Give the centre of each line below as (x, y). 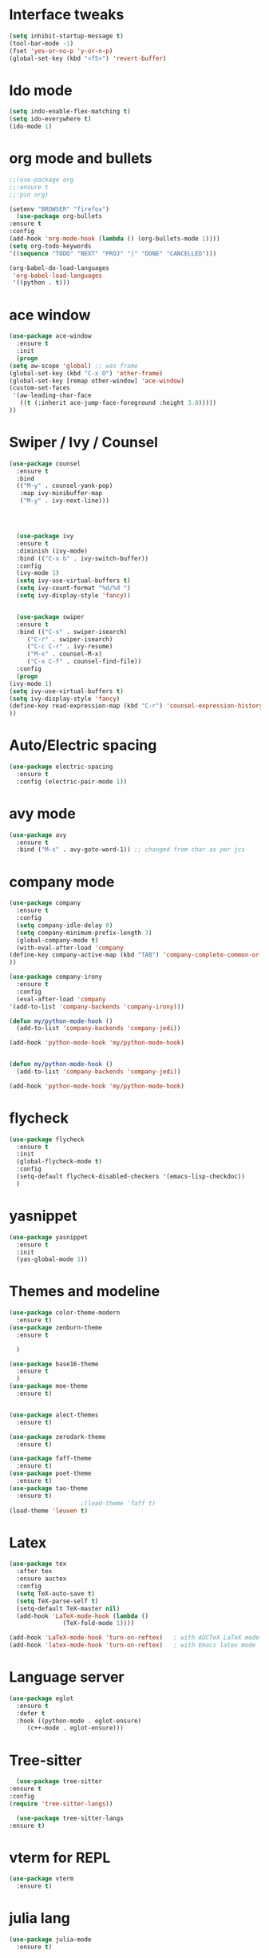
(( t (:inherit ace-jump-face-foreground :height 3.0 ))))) (118, 403)
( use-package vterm (42, 1879)
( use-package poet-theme (50, 1474)
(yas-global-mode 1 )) (52, 1259)
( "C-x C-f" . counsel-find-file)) (84, 662)
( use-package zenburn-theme (56, 1327)
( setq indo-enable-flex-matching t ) (70, 112)
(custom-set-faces (40, 388)
